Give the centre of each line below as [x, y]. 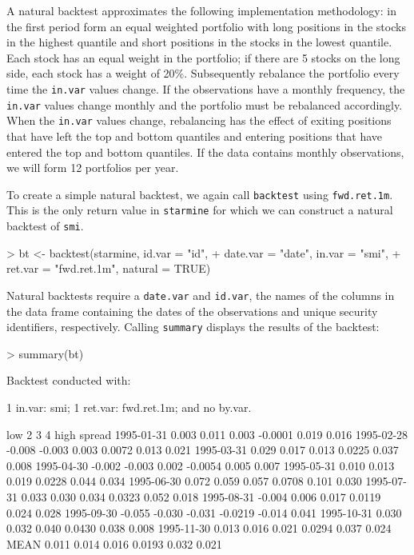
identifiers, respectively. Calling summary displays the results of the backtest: [193, 327]
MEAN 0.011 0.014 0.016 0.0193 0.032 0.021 [114, 543]
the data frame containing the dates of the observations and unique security [192, 311]
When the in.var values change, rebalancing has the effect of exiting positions [199, 120]
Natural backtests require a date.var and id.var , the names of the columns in [201, 295]
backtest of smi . [45, 226]
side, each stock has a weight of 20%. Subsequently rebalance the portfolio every [203, 73]
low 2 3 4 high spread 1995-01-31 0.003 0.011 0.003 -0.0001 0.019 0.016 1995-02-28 [207, 434]
